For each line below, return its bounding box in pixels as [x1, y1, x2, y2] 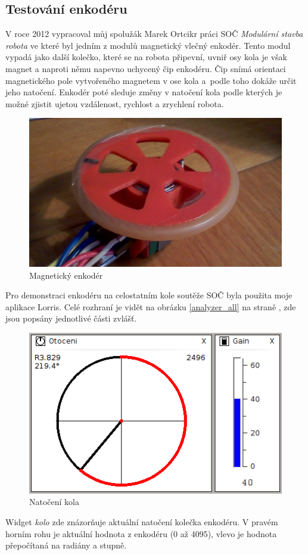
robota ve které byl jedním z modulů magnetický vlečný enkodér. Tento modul [5, 39, 291, 51]
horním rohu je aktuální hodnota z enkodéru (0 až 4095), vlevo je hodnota [5, 527, 277, 540]
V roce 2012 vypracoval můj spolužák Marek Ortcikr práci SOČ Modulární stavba [5, 27, 303, 40]
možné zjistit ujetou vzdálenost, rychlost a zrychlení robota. [5, 97, 224, 110]
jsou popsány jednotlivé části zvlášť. [5, 312, 137, 325]
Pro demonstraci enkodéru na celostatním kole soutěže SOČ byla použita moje [5, 289, 293, 301]
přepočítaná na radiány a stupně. [5, 539, 127, 551]
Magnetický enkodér [29, 269, 103, 281]
